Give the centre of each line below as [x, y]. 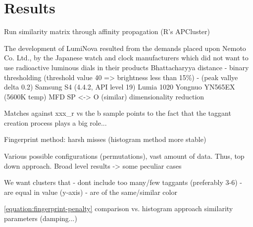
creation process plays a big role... [55, 122]
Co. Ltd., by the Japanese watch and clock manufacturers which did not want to [126, 58]
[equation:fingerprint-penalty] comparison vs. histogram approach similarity [119, 208]
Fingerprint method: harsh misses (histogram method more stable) [105, 139]
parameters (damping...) [41, 218]
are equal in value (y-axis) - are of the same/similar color [91, 192]
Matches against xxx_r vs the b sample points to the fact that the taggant [118, 113]
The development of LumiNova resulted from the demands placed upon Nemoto [125, 48]
